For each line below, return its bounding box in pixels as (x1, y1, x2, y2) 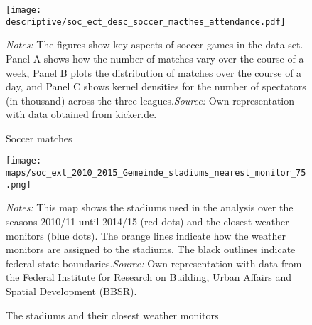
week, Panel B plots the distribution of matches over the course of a (6, 65, 302, 80)
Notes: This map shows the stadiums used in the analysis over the (6, 200, 294, 215)
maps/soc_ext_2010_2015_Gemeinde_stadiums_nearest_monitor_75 (6, 168, 306, 179)
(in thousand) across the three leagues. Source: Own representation (6, 92, 295, 107)
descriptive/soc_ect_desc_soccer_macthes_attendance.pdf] (6, 16, 286, 27)
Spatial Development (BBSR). (6, 284, 137, 298)
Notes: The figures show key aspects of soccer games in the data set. (6, 37, 303, 52)
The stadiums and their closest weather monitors (6, 307, 219, 322)
